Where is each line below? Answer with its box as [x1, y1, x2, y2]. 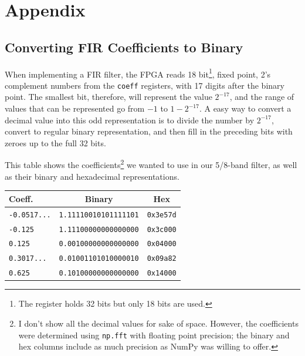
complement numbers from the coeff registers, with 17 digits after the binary [5, 79, 284, 91]
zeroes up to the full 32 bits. [5, 136, 106, 149]
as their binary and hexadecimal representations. [5, 170, 179, 182]
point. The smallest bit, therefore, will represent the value [5, 90, 212, 103]
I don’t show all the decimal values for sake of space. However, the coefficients [18, 317, 299, 330]
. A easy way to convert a [199, 102, 292, 115]
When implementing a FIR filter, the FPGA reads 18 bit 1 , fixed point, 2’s [5, 66, 271, 80]
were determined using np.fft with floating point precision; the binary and [18, 328, 290, 341]
